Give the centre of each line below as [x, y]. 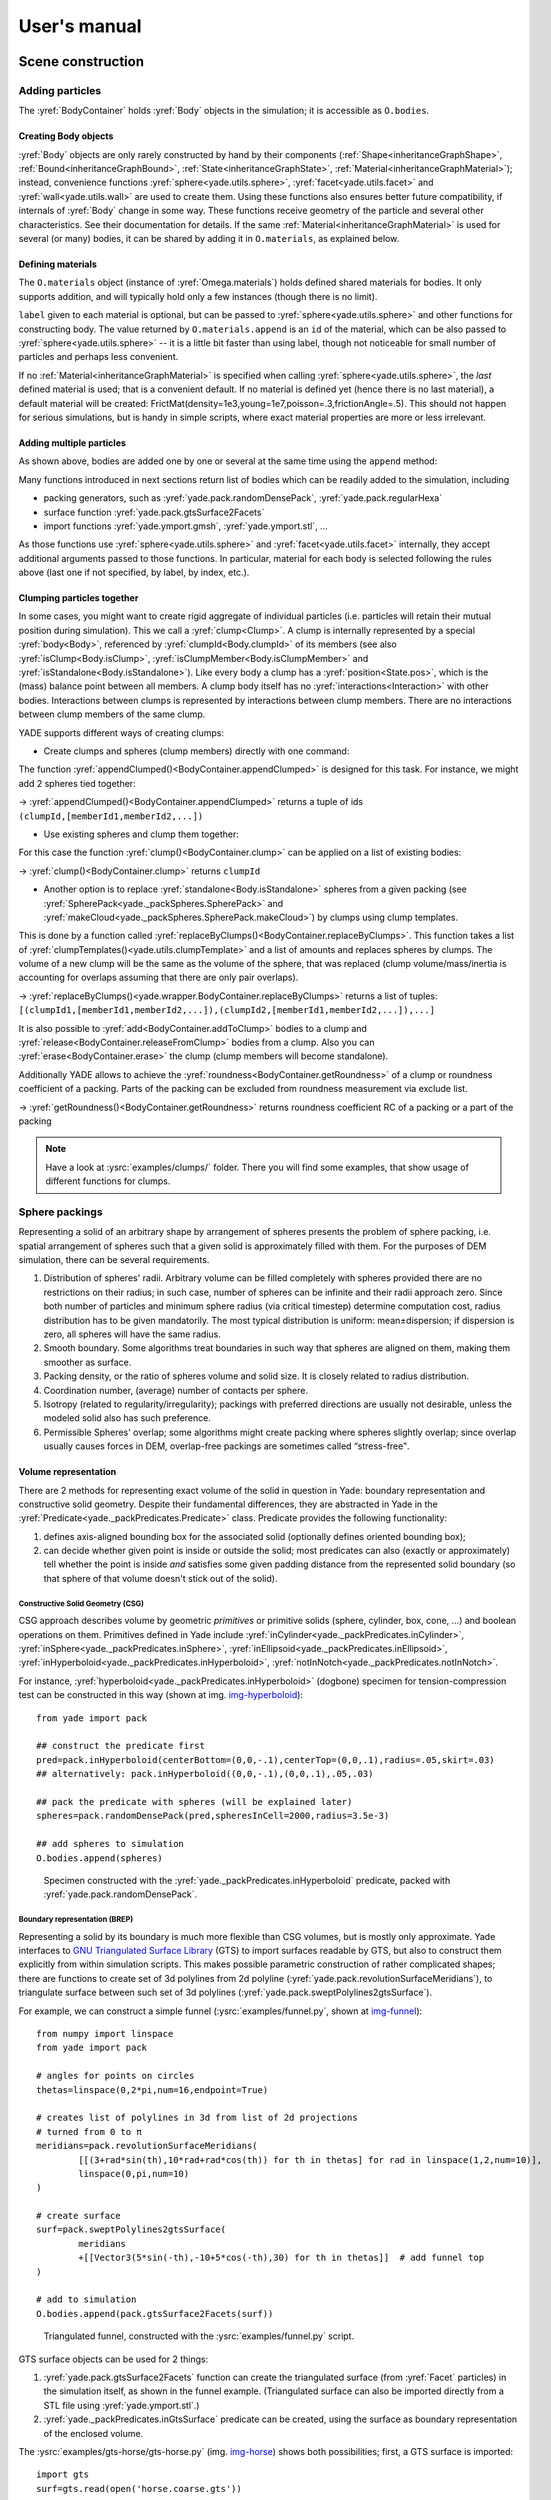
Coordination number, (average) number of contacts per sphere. [176, 1390]
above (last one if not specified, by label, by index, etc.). [134, 572]
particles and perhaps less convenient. [98, 357]
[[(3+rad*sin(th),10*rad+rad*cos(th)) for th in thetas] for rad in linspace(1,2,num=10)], [310, 2159]
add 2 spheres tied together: [77, 783]
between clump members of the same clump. [112, 714]
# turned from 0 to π [89, 2131]
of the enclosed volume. [93, 2433]
